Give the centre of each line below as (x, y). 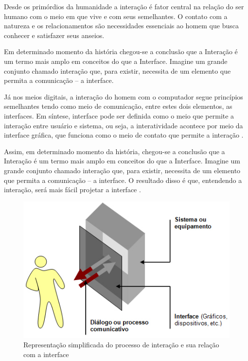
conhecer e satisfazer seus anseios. (54, 35)
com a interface (46, 354)
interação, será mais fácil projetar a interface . (72, 190)
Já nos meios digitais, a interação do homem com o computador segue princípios (124, 96)
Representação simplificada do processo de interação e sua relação (121, 345)
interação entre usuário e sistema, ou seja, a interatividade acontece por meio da (124, 125)
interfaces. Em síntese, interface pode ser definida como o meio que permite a (119, 115)
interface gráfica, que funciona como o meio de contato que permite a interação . (124, 135)
